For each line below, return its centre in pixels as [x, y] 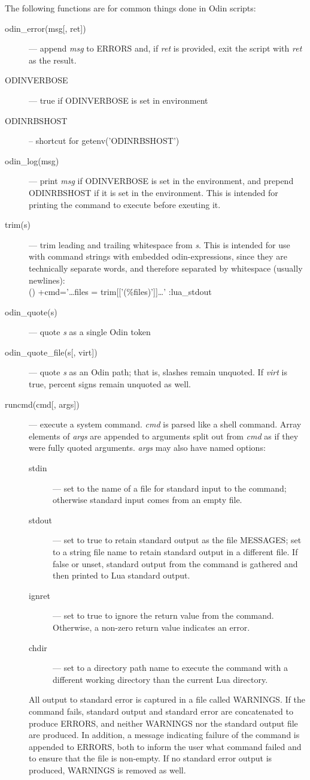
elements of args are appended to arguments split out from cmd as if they [164, 436]
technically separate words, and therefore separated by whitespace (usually [166, 268]
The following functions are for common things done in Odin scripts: [130, 8]
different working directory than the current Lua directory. [160, 679]
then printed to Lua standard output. [121, 575]
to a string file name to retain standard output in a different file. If [175, 552]
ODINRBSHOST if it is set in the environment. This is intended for [154, 192]
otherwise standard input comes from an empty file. [148, 500]
